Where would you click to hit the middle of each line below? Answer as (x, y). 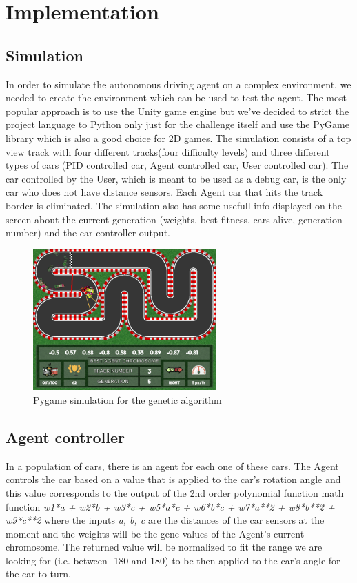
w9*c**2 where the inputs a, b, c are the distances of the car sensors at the (165, 520)
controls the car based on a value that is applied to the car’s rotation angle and (173, 479)
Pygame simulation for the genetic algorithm (127, 399)
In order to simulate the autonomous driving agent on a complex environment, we (178, 84)
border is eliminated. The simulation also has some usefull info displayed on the (174, 205)
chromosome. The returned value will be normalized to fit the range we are (164, 547)
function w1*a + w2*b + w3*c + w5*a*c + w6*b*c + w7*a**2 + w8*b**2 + (170, 506)
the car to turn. (38, 574)
